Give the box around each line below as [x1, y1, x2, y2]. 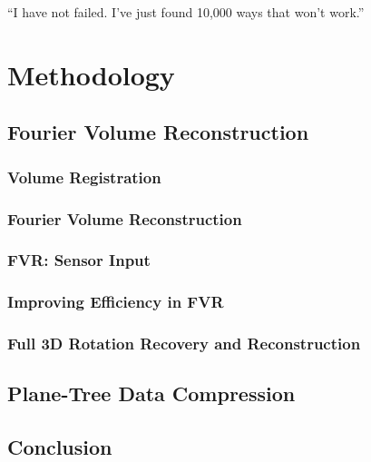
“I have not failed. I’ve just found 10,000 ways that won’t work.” [7, 3, 365, 21]
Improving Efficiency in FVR [7, 290, 224, 313]
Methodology [7, 55, 175, 93]
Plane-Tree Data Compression [7, 379, 296, 408]
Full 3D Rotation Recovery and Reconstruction [7, 332, 361, 355]
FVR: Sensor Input [7, 249, 151, 271]
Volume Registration [7, 165, 161, 188]
